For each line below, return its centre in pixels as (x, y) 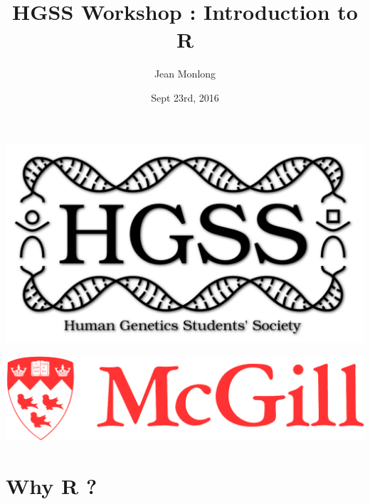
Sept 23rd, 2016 (185, 97)
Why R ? (52, 485)
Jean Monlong (185, 74)
